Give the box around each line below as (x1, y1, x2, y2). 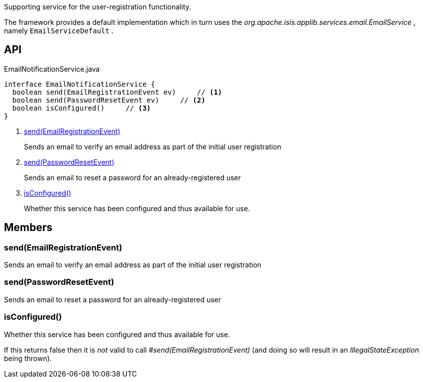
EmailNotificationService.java (4, 64, 100, 73)
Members (4, 221, 53, 234)
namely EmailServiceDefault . (4, 26, 113, 35)
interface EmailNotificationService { (4, 80, 155, 88)
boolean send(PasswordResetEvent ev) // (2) (12, 96, 206, 104)
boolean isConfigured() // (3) (12, 104, 151, 112)
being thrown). (4, 354, 52, 363)
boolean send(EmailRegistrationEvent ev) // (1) (12, 88, 222, 96)
